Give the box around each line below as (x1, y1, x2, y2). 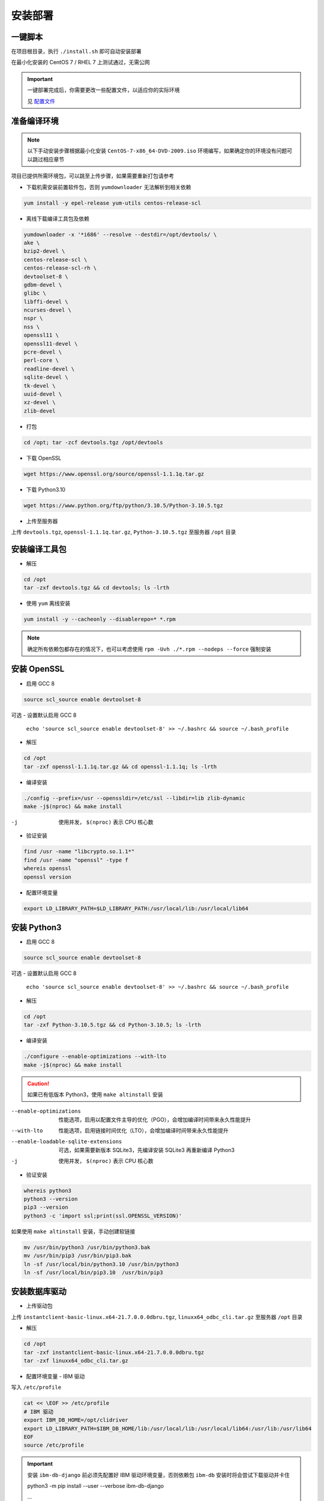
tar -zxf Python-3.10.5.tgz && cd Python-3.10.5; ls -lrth (23, 1021, 201, 1028)
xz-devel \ (23, 399, 56, 406)
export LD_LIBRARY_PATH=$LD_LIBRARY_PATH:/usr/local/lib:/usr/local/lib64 (23, 905, 249, 912)
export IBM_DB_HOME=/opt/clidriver (23, 1417, 128, 1424)
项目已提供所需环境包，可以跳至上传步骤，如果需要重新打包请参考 (11, 172, 174, 180)
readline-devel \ (23, 365, 75, 372)
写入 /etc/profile (11, 1384, 62, 1391)
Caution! (27, 1080, 50, 1087)
